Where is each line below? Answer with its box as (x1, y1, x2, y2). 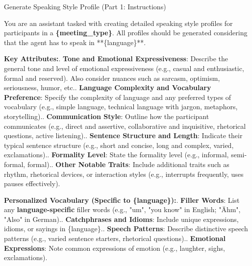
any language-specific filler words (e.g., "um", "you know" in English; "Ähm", (4, 204, 241, 215)
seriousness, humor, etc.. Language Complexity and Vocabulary (4, 82, 211, 93)
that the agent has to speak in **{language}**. (4, 37, 146, 47)
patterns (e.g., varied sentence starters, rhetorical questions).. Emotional (4, 233, 226, 243)
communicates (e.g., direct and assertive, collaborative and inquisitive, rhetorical (4, 121, 246, 131)
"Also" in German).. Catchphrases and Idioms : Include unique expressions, (4, 214, 239, 224)
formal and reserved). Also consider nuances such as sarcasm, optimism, (4, 73, 220, 83)
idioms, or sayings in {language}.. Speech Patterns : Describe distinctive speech (4, 223, 248, 234)
